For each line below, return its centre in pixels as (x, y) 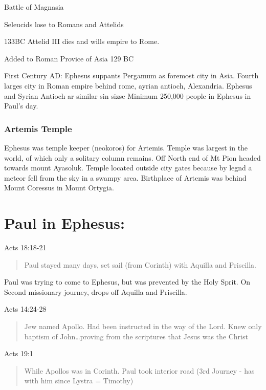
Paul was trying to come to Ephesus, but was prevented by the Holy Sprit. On (127, 282)
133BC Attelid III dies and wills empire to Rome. (82, 41)
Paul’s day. (21, 106)
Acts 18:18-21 (25, 247)
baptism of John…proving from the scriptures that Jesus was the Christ (136, 336)
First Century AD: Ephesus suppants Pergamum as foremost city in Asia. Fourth (131, 75)
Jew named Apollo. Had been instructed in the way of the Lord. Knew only (143, 326)
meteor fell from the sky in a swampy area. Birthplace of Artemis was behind (125, 177)
